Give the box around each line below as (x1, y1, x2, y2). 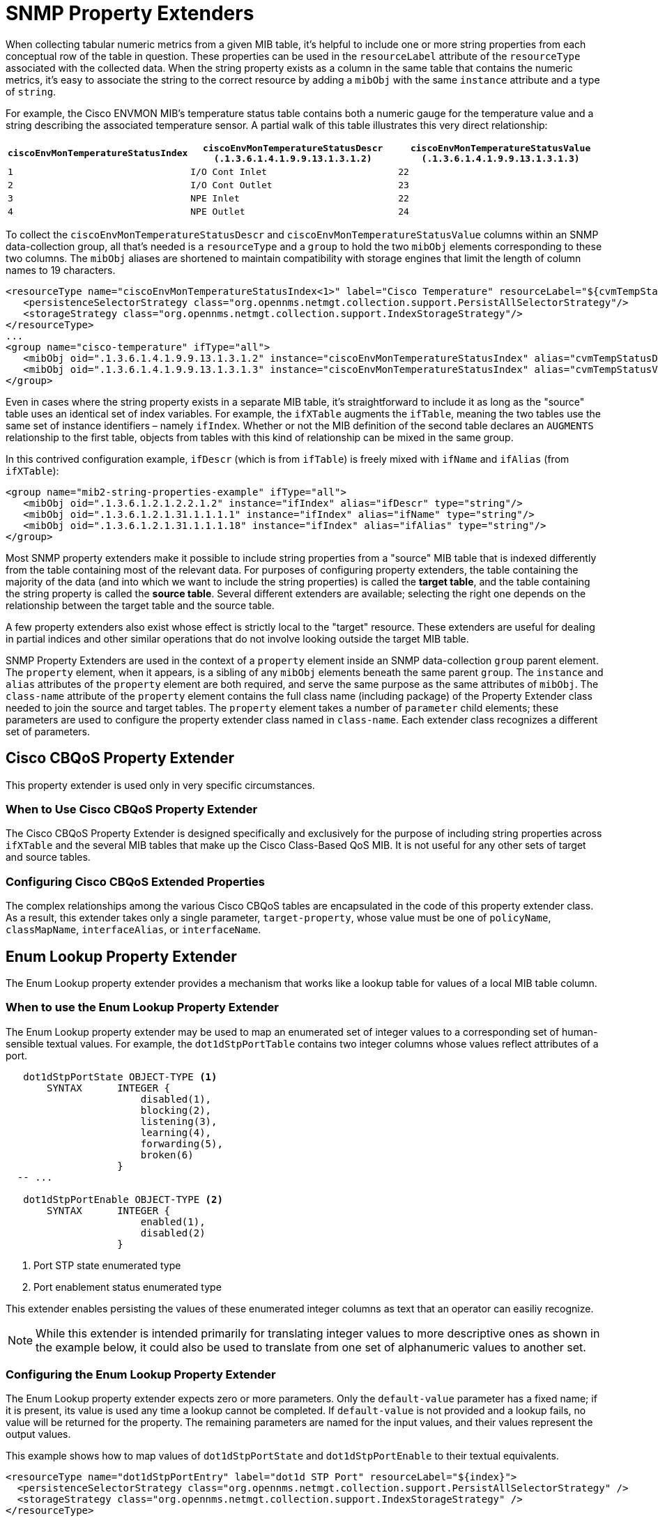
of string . (6, 85, 56, 98)
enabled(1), (140, 1216, 206, 1227)
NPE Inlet (190, 192, 240, 204)
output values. (6, 1428, 71, 1441)
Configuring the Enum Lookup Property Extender (6, 1367, 276, 1382)
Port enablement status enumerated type (33, 1280, 222, 1293)
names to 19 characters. (6, 263, 116, 276)
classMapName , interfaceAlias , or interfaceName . (6, 923, 261, 936)
